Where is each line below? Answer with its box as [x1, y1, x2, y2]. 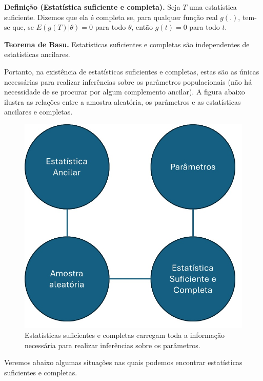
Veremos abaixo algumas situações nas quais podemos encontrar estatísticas [4, 357, 242, 368]
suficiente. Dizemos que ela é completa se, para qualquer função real [4, 11, 218, 22]
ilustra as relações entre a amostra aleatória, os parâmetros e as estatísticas [4, 96, 241, 107]
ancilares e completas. [4, 106, 73, 117]
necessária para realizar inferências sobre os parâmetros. [25, 339, 200, 350]
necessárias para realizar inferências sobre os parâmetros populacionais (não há [4, 76, 252, 87]
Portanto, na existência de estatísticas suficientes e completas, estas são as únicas [4, 66, 259, 77]
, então [131, 22, 153, 32]
